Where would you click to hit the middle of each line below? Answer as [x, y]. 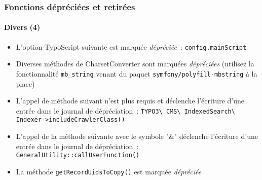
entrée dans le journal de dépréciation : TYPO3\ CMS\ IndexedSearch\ [125, 110]
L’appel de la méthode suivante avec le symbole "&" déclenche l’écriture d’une [137, 136]
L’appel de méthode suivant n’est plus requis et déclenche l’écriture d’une [130, 101]
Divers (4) [22, 27]
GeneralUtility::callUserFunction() [78, 155]
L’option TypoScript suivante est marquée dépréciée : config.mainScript [131, 46]
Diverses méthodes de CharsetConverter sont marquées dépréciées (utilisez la [135, 64]
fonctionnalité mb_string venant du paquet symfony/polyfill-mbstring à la [137, 73]
